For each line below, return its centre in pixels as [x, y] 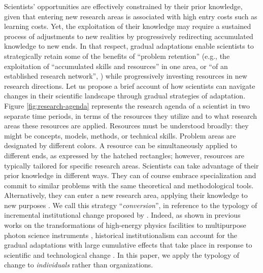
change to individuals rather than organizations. [79, 265]
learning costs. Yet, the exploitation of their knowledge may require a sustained [128, 26]
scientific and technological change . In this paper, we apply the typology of [122, 254]
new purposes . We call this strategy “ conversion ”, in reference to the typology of [131, 205]
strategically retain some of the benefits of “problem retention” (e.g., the [117, 56]
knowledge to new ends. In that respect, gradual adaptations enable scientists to [129, 46]
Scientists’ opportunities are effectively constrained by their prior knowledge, [123, 6]
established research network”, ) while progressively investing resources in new [126, 76]
